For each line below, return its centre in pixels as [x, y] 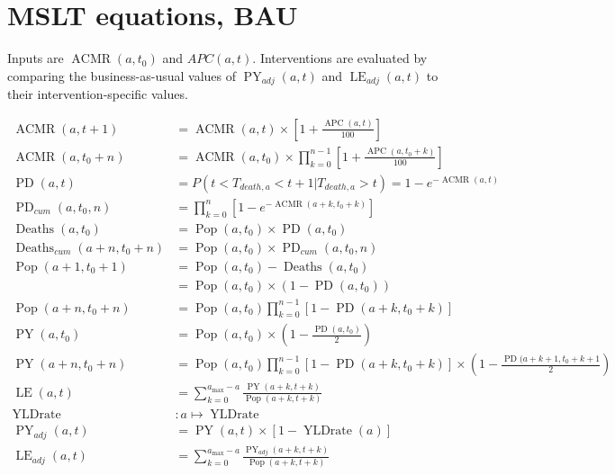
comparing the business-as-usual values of [122, 75]
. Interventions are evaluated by [340, 58]
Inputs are [36, 58]
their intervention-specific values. [98, 94]
